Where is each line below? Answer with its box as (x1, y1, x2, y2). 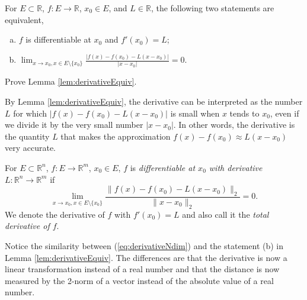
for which (13, 107, 47, 119)
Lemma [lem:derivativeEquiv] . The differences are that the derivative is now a (5, 251, 287, 263)
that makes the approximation (60, 130, 171, 142)
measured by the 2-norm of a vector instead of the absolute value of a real (5, 274, 274, 286)
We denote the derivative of (5, 208, 105, 220)
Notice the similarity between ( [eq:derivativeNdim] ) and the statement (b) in (5, 239, 284, 251)
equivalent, (5, 13, 44, 25)
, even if (270, 107, 299, 119)
